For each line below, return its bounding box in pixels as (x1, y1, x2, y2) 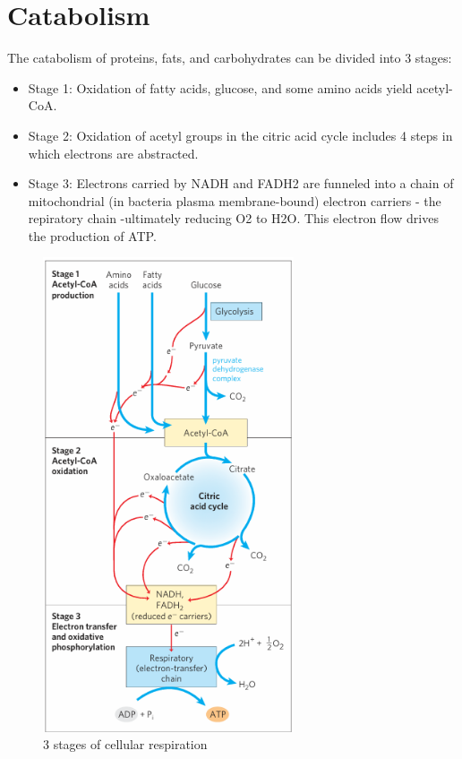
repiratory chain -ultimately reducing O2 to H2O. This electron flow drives (28, 209, 439, 228)
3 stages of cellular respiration (43, 735, 208, 754)
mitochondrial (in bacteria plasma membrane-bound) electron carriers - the (28, 191, 441, 210)
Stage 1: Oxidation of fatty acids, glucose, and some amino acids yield (28, 78, 413, 97)
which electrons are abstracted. (28, 143, 199, 162)
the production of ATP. (28, 226, 157, 245)
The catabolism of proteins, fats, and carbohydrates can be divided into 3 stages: (7, 48, 452, 67)
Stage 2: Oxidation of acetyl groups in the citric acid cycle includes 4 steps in (28, 125, 453, 144)
